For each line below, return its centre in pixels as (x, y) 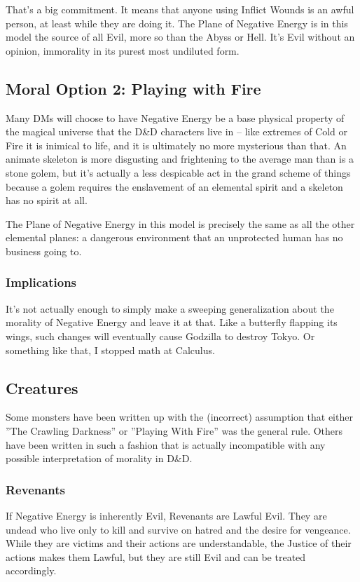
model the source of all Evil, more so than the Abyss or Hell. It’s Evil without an (180, 37)
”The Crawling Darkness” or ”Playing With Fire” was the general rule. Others (174, 430)
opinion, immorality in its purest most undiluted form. (123, 50)
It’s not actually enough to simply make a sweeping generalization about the (170, 308)
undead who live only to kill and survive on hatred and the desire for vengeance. (178, 529)
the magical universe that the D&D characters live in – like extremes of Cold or (177, 131)
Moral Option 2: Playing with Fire (133, 88)
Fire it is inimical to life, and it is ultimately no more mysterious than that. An (176, 145)
